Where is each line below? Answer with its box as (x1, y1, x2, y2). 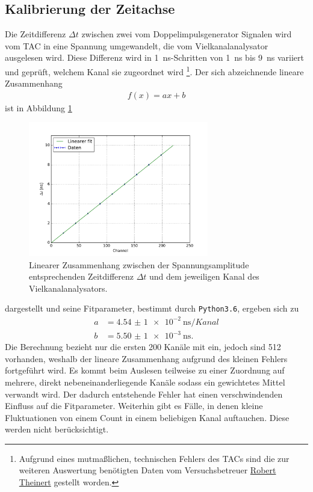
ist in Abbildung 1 (5, 101, 72, 114)
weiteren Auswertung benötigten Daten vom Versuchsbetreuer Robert (19, 464, 276, 476)
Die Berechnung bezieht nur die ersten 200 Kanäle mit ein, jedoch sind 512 (5, 340, 281, 353)
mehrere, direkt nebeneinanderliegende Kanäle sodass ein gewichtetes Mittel (5, 375, 285, 388)
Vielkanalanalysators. (29, 281, 108, 294)
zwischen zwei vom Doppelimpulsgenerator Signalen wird (81, 28, 292, 40)
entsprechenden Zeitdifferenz (29, 270, 134, 283)
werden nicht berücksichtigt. (5, 423, 109, 435)
